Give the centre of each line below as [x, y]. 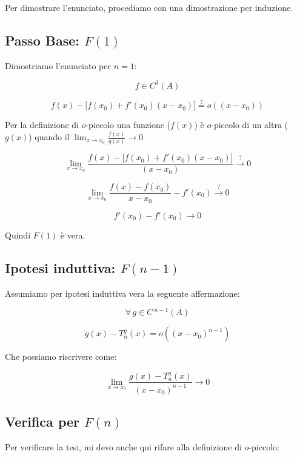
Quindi [18, 235]
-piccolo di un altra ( [250, 125]
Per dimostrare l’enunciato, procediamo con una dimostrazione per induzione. [149, 7]
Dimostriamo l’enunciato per [58, 65]
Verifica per [42, 421]
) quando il [49, 137]
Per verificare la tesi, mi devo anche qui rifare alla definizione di [123, 447]
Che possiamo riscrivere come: [61, 357]
